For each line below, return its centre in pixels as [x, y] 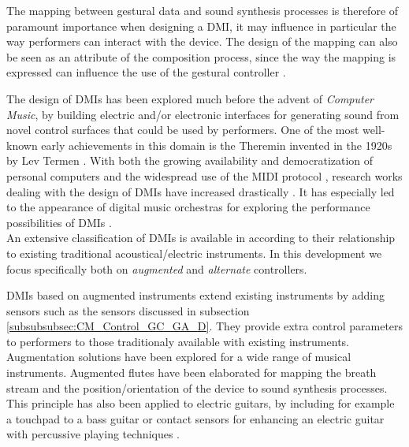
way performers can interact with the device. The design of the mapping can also [202, 41]
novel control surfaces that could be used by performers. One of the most [183, 130]
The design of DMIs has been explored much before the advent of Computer [190, 98]
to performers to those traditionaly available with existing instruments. [178, 341]
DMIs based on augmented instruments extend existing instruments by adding [195, 295]
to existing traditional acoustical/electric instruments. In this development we [194, 253]
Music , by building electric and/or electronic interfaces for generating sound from [203, 114]
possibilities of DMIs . [59, 222]
